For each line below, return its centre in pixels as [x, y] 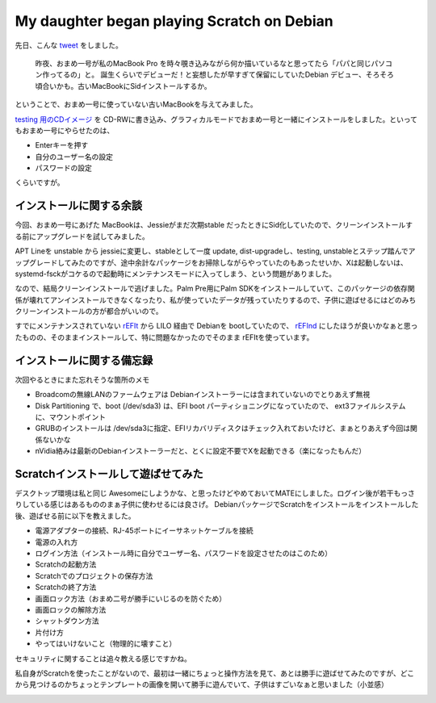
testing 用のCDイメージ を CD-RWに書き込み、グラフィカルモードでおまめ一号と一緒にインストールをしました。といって [216, 119]
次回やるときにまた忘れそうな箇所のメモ [82, 379]
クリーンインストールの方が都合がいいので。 [89, 312]
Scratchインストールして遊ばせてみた [109, 473]
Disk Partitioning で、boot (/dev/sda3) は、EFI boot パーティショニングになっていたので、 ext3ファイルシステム [220, 406]
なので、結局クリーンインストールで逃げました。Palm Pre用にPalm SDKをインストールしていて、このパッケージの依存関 [215, 289]
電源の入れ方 [57, 542]
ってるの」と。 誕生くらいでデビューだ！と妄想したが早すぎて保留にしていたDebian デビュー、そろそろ [222, 75]
